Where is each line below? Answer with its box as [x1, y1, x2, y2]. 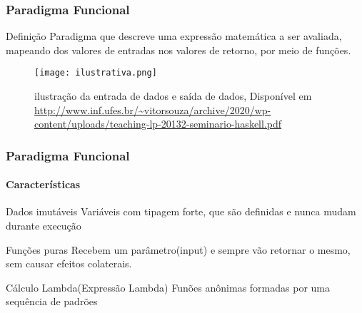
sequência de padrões [6, 294, 98, 309]
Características [6, 177, 81, 192]
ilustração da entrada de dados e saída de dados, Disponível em [34, 88, 312, 103]
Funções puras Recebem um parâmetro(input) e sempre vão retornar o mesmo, [6, 242, 351, 257]
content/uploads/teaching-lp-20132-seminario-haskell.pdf [34, 116, 282, 131]
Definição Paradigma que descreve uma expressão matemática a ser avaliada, [6, 29, 342, 43]
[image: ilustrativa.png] [34, 68, 157, 78]
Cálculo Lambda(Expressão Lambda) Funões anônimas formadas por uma [6, 279, 330, 294]
